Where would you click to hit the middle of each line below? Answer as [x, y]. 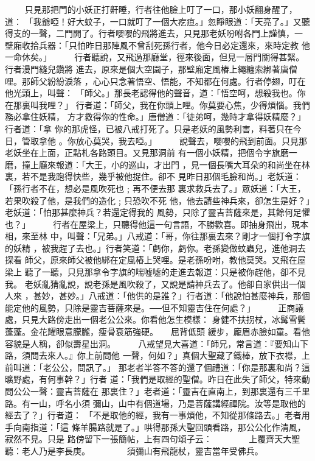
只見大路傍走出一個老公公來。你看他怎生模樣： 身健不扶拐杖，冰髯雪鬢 [164, 319]
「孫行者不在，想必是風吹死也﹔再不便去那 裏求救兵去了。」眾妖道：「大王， [155, 188]
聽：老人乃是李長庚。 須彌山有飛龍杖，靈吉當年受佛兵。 [134, 450]
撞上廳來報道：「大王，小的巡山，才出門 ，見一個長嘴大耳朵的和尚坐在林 [166, 164]
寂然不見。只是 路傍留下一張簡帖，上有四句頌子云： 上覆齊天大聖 [153, 439]
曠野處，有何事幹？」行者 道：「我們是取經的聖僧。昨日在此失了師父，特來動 [157, 379]
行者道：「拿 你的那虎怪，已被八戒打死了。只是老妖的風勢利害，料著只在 [149, 128]
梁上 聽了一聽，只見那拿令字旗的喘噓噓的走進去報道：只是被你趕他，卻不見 [155, 272]
